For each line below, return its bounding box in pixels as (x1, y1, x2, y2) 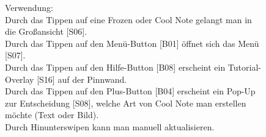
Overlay (5, 72, 34, 85)
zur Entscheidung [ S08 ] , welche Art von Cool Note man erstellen (5, 96, 246, 109)
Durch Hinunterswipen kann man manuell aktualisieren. (5, 120, 215, 133)
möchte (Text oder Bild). (5, 108, 99, 121)
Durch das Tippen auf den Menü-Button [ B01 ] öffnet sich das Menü (5, 37, 259, 49)
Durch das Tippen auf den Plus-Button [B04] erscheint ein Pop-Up (5, 85, 256, 97)
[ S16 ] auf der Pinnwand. (37, 72, 127, 85)
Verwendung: (5, 1, 54, 13)
